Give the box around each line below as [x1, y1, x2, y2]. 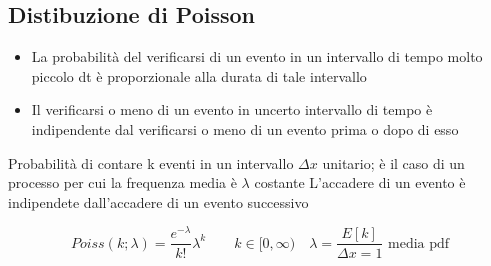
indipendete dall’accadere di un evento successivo [8, 191, 309, 212]
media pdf [388, 236, 450, 251]
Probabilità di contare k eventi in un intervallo [8, 152, 294, 173]
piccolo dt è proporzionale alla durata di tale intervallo [31, 65, 367, 86]
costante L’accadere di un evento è [254, 172, 466, 193]
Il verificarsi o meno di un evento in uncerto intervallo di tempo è [31, 99, 433, 120]
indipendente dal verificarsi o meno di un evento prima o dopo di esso [31, 118, 459, 139]
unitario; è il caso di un [322, 152, 465, 173]
